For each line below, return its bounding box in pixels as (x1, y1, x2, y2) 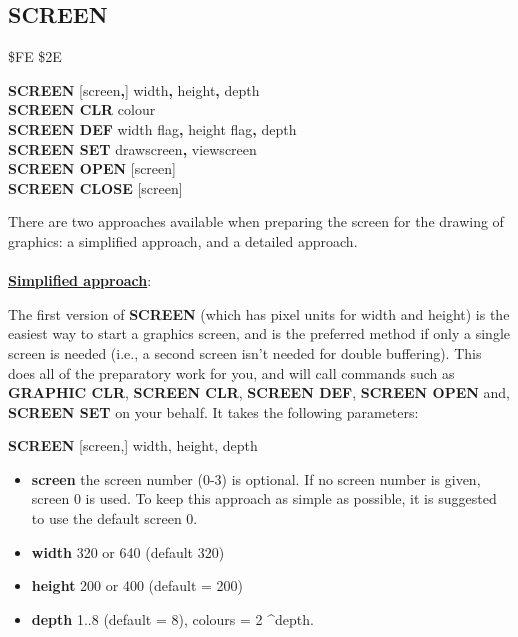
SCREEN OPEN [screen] (8, 158, 176, 179)
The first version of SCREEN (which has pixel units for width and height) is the (8, 303, 510, 324)
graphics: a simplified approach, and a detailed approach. (8, 230, 358, 251)
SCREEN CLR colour (8, 99, 156, 120)
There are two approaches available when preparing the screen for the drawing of (8, 211, 504, 232)
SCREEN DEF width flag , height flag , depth (8, 118, 297, 139)
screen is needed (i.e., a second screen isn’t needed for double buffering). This (8, 342, 482, 363)
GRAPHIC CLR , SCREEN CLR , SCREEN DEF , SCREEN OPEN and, (8, 382, 510, 403)
